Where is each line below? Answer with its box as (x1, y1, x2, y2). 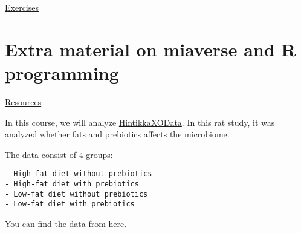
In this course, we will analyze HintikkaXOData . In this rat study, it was (5, 116, 275, 128)
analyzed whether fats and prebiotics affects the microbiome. (5, 128, 230, 140)
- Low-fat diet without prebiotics (5, 189, 148, 199)
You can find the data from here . (5, 217, 127, 229)
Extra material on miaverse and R (5, 36, 296, 61)
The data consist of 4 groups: (5, 148, 113, 160)
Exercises (5, 1, 39, 13)
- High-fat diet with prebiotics (5, 179, 139, 188)
